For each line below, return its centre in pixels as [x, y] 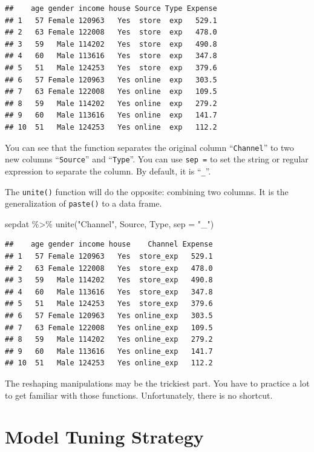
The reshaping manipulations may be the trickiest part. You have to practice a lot [157, 383]
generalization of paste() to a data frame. [83, 203]
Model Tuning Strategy [104, 437]
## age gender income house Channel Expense [109, 244]
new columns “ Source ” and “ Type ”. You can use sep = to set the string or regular [157, 159]
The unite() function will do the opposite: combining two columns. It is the [147, 191]
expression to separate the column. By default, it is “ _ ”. [108, 171]
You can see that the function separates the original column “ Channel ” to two [149, 147]
